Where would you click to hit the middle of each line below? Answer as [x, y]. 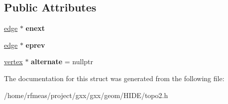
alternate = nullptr [62, 61]
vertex [13, 61]
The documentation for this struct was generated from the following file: [114, 78]
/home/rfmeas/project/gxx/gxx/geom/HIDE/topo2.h [86, 95]
